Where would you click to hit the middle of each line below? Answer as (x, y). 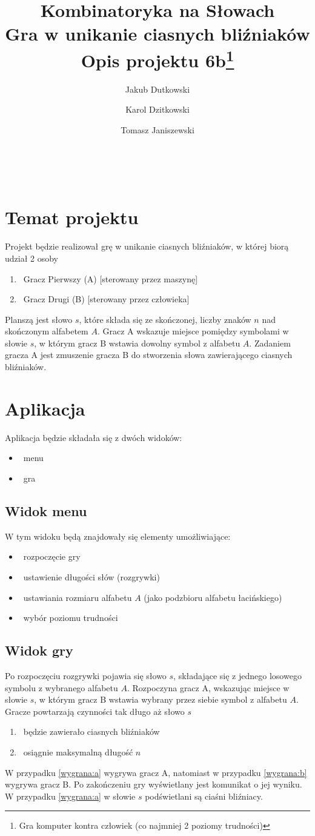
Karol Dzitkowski (157, 109)
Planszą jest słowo (39, 319)
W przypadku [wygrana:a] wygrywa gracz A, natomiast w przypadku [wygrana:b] (156, 772)
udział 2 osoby (32, 258)
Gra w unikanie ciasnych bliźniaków (157, 34)
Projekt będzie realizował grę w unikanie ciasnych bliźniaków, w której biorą (147, 246)
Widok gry (39, 650)
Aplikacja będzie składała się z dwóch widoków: (94, 437)
